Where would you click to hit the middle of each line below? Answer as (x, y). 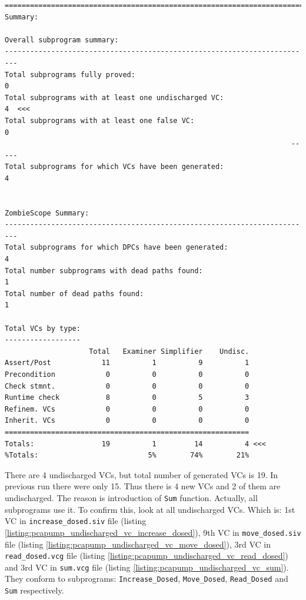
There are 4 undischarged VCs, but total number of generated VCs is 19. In (142, 474)
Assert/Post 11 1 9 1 (127, 363)
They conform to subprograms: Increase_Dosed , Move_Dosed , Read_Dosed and (147, 579)
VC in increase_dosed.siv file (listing (76, 521)
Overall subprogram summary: (62, 40)
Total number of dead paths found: (74, 294)
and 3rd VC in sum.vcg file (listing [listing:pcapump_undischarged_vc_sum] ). (147, 567)
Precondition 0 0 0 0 (127, 374)
